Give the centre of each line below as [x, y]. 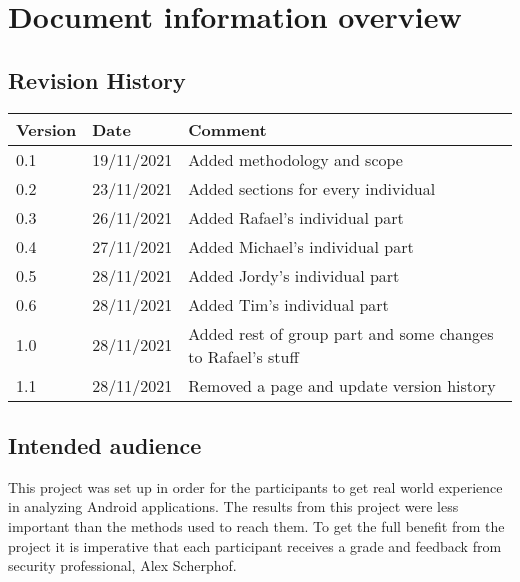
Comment [227, 129]
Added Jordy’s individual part [294, 275]
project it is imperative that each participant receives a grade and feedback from [255, 545]
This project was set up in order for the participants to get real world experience [255, 486]
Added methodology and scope [295, 159]
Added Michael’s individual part [301, 246]
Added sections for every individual [312, 188]
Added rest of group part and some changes [341, 333]
